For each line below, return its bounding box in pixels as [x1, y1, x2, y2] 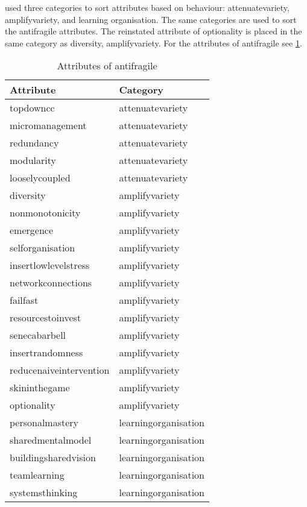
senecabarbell [10, 328, 66, 342]
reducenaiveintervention [10, 363, 110, 377]
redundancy [10, 136, 59, 150]
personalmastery [10, 415, 79, 430]
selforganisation [10, 241, 75, 255]
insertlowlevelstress [10, 258, 90, 272]
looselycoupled [10, 171, 71, 185]
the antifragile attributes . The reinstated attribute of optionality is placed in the [5, 25, 302, 37]
